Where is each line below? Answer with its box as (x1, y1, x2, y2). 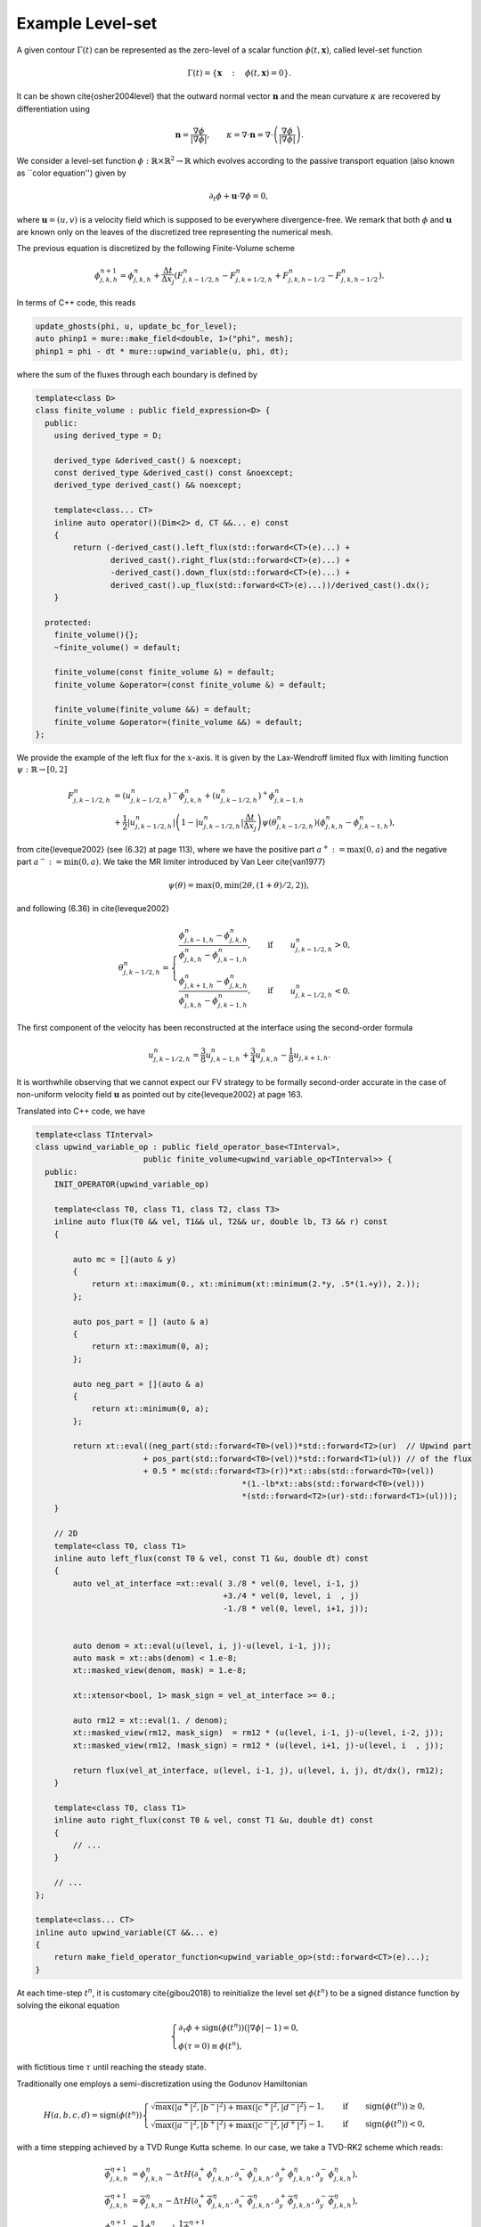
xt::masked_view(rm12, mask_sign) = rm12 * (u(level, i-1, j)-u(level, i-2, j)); (72, 1728, 444, 1738)
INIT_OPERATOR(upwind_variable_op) (53, 1179, 209, 1189)
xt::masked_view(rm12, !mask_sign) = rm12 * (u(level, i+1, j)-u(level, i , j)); (72, 1740, 444, 1750)
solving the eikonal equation (16, 2000, 120, 2011)
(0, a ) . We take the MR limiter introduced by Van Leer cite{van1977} (78, 856, 326, 868)
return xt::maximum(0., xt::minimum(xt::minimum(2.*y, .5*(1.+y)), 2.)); (91, 1279, 420, 1289)
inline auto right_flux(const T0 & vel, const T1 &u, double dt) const (53, 1815, 374, 1825)
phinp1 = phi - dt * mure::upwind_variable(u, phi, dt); (35, 346, 289, 356)
